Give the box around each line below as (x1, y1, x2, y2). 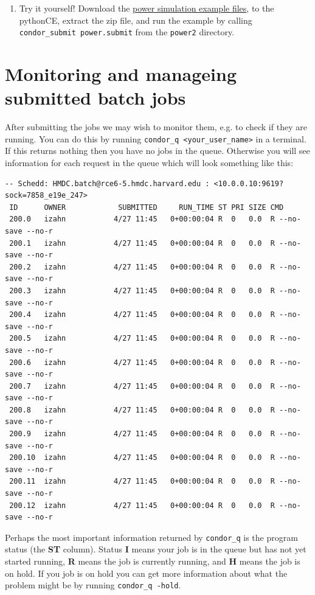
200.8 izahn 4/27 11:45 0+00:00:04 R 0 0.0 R (9, 405, 275, 414)
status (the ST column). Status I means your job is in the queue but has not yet (5, 543, 306, 555)
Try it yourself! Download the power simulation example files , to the (19, 2, 274, 14)
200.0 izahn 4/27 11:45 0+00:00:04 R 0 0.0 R (9, 215, 275, 224)
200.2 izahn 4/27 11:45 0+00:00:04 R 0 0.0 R (9, 262, 275, 271)
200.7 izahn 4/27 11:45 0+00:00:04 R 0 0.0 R (9, 381, 275, 391)
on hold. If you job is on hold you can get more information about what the (5, 566, 288, 579)
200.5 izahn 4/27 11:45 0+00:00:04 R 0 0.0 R (9, 334, 275, 343)
